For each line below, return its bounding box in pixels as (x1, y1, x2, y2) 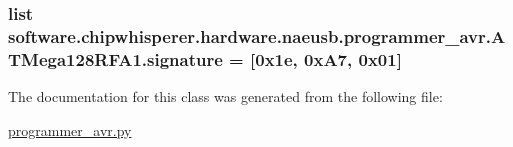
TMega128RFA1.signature (8, 46, 223, 71)
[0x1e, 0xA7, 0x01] (250, 46, 402, 71)
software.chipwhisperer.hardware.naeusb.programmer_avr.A (8, 23, 506, 48)
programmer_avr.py (8, 119, 132, 140)
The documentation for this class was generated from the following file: (8, 86, 443, 107)
